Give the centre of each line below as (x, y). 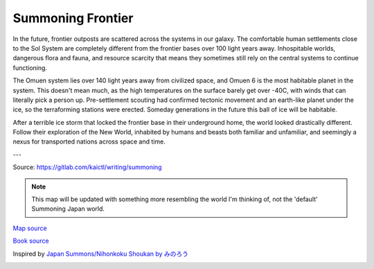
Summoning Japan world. (68, 209)
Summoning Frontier (73, 18)
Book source (31, 241)
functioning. (30, 68)
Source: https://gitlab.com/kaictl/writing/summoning (87, 167)
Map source (30, 228)
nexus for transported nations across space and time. (89, 141)
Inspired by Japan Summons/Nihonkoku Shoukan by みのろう (101, 254)
